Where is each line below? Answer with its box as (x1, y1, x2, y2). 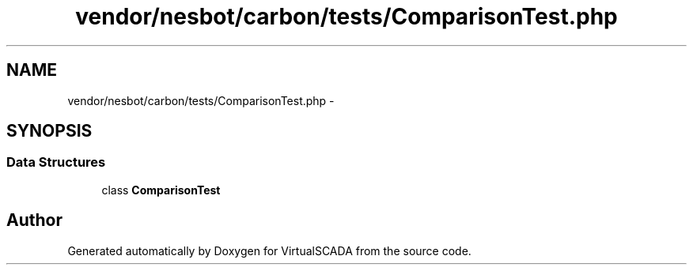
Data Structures (6, 154, 106, 171)
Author (6, 210, 62, 231)
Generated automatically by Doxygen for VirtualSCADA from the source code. (67, 243, 471, 258)
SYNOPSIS (6, 121, 93, 141)
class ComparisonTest (101, 183, 221, 197)
